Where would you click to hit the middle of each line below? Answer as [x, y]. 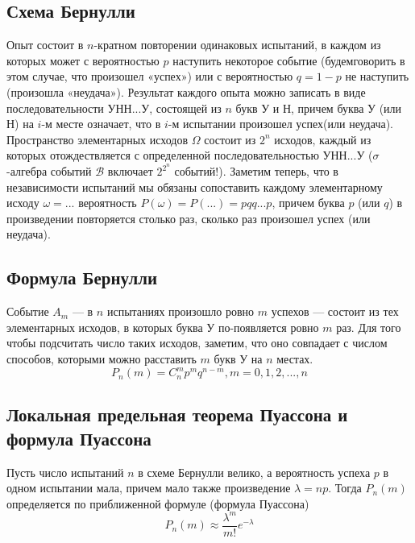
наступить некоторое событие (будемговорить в [289, 60]
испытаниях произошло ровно [181, 311]
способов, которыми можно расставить [102, 358]
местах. [295, 358]
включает [130, 171]
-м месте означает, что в [101, 124]
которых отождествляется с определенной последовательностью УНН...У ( [190, 155]
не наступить [377, 76]
